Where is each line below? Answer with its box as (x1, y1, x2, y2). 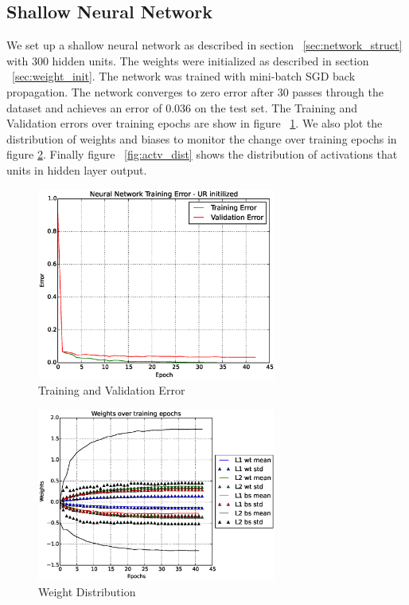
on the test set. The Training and (194, 99, 358, 116)
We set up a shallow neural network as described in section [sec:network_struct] (6, 37, 403, 53)
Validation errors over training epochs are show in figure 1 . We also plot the (6, 115, 383, 132)
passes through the (292, 83, 384, 100)
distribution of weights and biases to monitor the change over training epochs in (6, 130, 397, 147)
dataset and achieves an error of (6, 99, 162, 116)
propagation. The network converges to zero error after (6, 83, 274, 100)
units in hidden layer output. (6, 161, 147, 178)
